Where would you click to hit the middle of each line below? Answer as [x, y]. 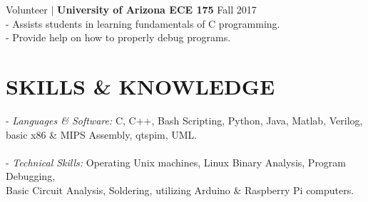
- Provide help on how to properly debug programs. [118, 37]
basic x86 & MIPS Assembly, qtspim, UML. [102, 134]
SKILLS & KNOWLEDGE [140, 86]
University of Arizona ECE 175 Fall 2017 [157, 9]
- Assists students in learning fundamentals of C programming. [143, 23]
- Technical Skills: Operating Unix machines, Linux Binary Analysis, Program [176, 162]
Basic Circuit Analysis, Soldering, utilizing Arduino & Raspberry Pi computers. [180, 190]
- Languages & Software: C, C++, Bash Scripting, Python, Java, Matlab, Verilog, [184, 120]
